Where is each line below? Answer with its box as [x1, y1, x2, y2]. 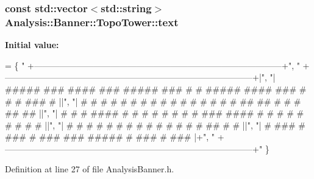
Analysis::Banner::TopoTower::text [5, 14, 179, 29]
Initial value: [5, 38, 59, 51]
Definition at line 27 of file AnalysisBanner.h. [5, 163, 174, 175]
